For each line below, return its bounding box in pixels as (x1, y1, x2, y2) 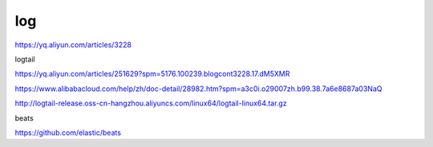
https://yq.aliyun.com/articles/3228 (14, 40, 132, 50)
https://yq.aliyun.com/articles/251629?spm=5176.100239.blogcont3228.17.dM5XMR (14, 69, 290, 79)
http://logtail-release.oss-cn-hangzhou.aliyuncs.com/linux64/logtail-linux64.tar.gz (14, 98, 288, 108)
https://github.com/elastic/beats (14, 128, 122, 137)
